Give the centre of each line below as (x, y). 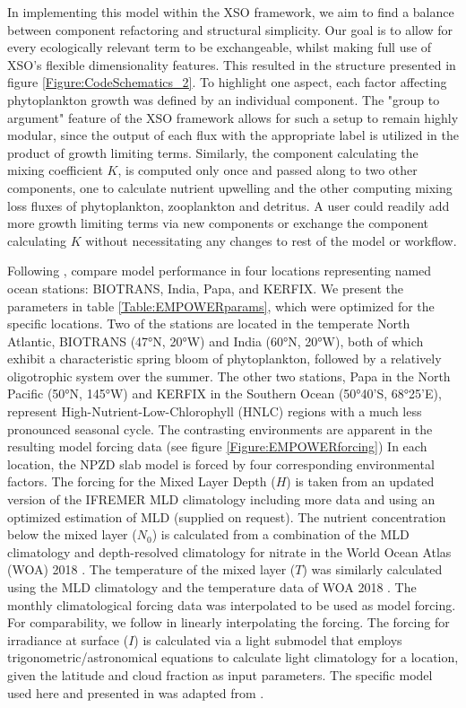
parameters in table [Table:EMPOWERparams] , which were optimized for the (221, 306)
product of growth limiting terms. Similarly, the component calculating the (213, 152)
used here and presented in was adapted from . (136, 692)
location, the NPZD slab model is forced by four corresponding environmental (221, 463)
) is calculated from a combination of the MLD (280, 534)
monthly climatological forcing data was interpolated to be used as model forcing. (232, 604)
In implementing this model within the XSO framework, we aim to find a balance (231, 12)
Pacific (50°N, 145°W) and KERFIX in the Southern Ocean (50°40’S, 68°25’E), (224, 393)
